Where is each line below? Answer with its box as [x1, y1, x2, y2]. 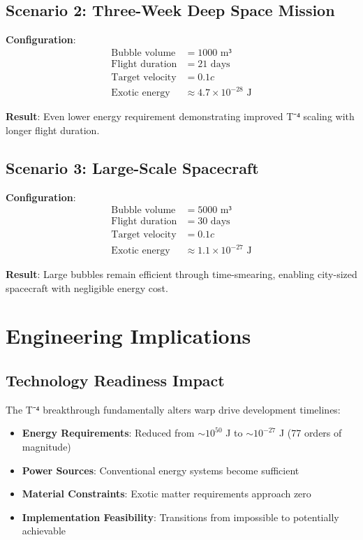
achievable [22, 523, 66, 538]
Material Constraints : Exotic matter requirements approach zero [22, 486, 311, 501]
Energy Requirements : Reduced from [22, 425, 195, 440]
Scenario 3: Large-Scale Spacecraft [6, 157, 259, 178]
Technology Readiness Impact [6, 369, 225, 391]
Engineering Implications [6, 321, 251, 350]
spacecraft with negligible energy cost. [6, 280, 168, 295]
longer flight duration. [6, 123, 100, 138]
